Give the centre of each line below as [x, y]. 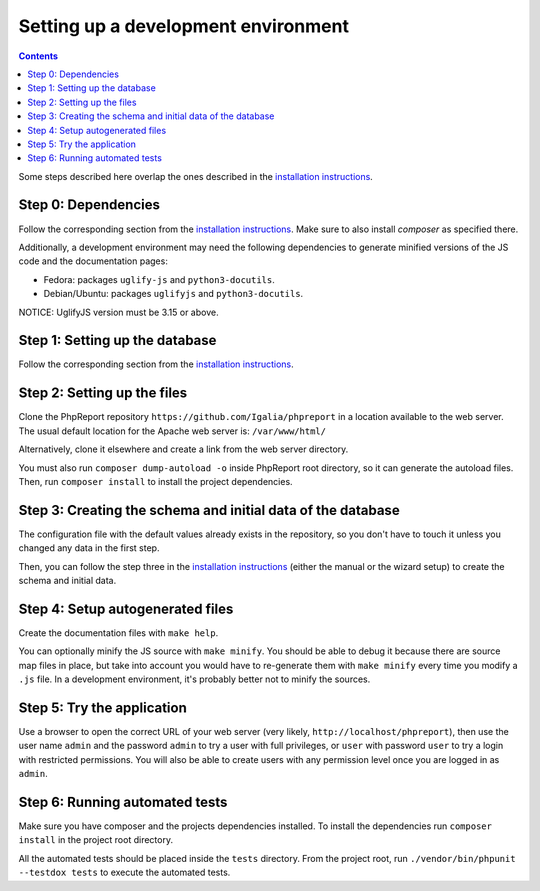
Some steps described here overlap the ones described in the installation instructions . [196, 176]
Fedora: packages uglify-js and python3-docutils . [159, 279]
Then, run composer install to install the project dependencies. [156, 481]
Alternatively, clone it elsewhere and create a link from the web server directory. [183, 449]
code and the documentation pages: [93, 261]
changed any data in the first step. [89, 548]
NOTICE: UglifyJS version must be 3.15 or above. [118, 312]
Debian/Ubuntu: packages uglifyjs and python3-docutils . [173, 294]
